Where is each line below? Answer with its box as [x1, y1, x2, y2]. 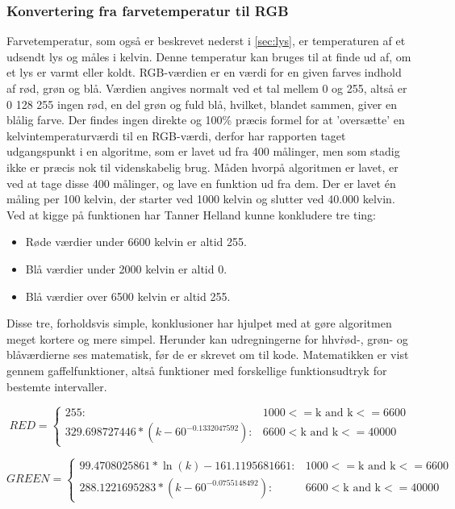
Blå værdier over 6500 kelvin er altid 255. [25, 287, 231, 304]
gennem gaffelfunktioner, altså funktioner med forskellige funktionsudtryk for [6, 361, 387, 378]
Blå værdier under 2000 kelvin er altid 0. [25, 260, 227, 277]
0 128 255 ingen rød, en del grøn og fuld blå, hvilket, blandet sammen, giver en [6, 95, 397, 112]
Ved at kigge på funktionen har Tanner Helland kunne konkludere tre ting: [6, 206, 376, 223]
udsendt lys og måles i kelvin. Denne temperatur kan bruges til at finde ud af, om [6, 48, 411, 65]
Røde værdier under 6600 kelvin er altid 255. [25, 233, 247, 250]
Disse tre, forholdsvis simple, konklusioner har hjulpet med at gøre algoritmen [6, 315, 392, 332]
